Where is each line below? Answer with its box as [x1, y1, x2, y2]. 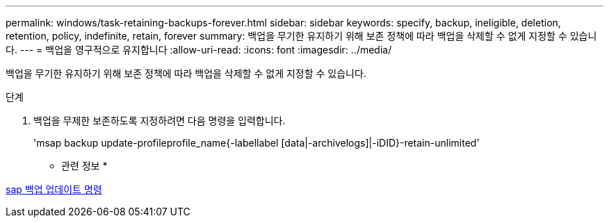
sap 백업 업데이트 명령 [6, 183, 102, 195]
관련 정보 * [61, 160, 108, 172]
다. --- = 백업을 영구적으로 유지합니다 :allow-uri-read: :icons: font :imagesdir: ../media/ [6, 44, 392, 56]
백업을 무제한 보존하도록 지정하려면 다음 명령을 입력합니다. [33, 115, 286, 126]
